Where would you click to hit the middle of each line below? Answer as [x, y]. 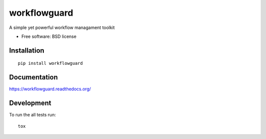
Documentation [33, 77]
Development [30, 103]
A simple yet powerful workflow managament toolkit [62, 28]
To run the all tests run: [33, 115]
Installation [27, 50]
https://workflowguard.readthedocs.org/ [50, 89]
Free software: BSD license [49, 36]
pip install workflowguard [50, 63]
